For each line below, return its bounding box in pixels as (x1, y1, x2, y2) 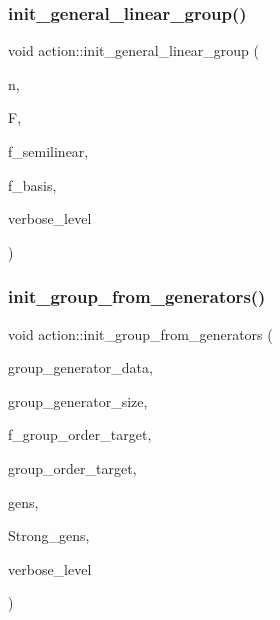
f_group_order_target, (8, 424, 152, 445)
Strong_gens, (8, 525, 90, 546)
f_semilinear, (8, 141, 89, 161)
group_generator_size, (8, 390, 148, 411)
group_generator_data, (8, 357, 153, 378)
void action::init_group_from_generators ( (8, 323, 273, 344)
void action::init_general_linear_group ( (8, 40, 260, 61)
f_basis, (8, 174, 57, 195)
